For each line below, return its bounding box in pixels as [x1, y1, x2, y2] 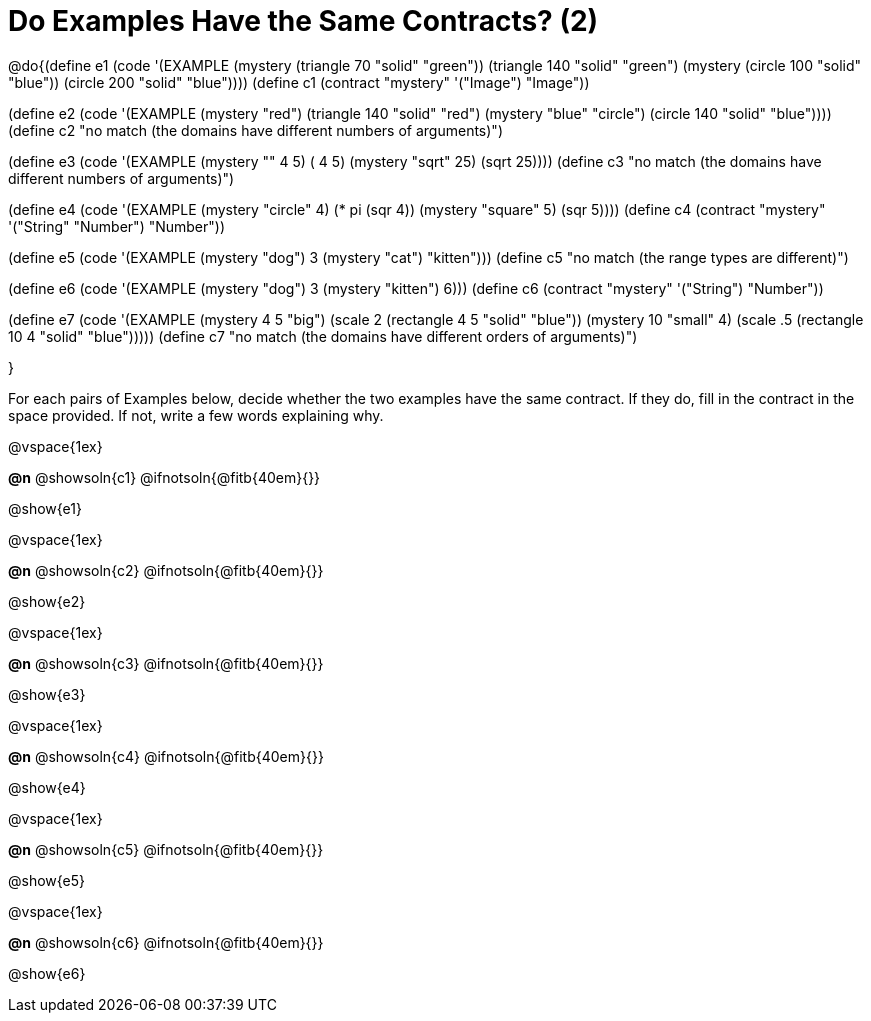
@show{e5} [8, 871, 86, 889]
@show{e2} [8, 592, 86, 610]
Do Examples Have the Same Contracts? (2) [8, 4, 599, 38]
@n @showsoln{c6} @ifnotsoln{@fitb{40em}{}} [8, 933, 324, 951]
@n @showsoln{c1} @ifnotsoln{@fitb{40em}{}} [8, 468, 321, 486]
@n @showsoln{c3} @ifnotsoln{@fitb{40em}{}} [8, 654, 324, 672]
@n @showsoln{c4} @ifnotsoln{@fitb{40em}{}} [8, 747, 324, 765]
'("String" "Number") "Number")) [8, 217, 226, 235]
